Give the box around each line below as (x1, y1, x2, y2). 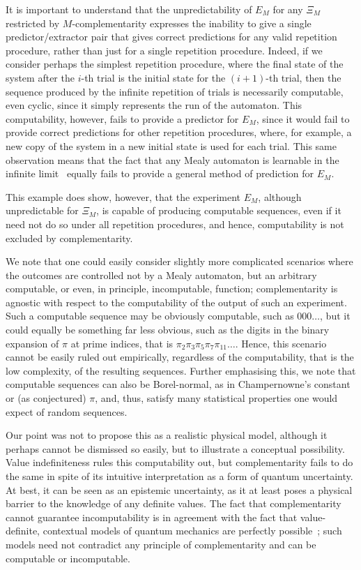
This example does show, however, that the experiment (6, 189, 241, 204)
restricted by (6, 15, 60, 30)
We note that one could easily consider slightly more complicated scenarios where (6, 254, 353, 269)
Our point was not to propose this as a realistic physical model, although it (6, 428, 328, 442)
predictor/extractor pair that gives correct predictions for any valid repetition (6, 29, 337, 44)
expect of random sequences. (6, 404, 128, 419)
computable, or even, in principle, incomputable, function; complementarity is (6, 281, 338, 296)
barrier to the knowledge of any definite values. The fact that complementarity (6, 496, 341, 511)
